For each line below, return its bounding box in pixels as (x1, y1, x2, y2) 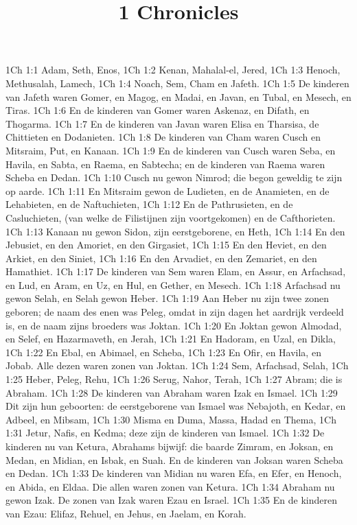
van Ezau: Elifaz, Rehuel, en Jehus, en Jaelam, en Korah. (5, 506, 246, 520)
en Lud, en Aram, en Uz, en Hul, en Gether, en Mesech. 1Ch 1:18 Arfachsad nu (5, 277, 341, 292)
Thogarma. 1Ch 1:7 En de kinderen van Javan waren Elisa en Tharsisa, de (5, 116, 319, 130)
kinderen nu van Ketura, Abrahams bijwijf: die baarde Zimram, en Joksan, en (5, 439, 334, 453)
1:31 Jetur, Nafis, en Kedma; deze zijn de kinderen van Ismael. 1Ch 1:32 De (5, 425, 325, 440)
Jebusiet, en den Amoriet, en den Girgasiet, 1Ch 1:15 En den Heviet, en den (5, 237, 327, 252)
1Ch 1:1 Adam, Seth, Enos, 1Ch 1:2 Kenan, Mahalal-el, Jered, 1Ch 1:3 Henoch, (5, 62, 341, 77)
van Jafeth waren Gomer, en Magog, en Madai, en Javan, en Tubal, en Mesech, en (5, 89, 352, 104)
